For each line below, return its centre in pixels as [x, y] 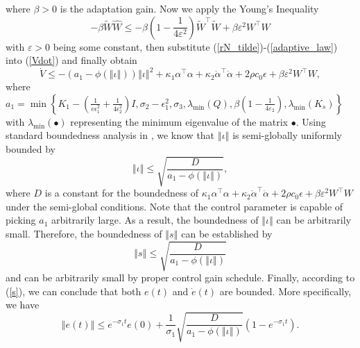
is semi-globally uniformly [287, 135]
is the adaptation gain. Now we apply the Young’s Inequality [189, 8]
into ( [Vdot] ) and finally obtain [71, 60]
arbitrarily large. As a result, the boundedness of [155, 220]
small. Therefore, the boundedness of [84, 233]
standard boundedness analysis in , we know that [110, 135]
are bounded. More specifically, [285, 291]
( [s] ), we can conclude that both [74, 291]
